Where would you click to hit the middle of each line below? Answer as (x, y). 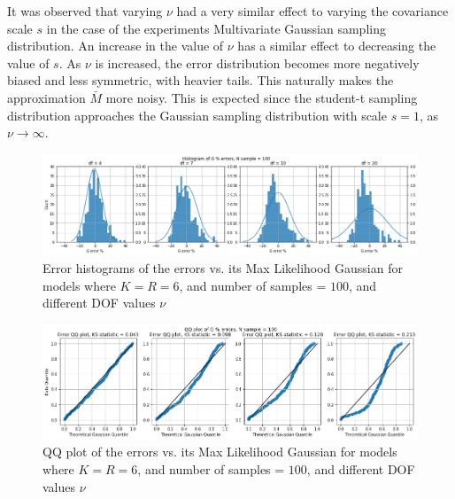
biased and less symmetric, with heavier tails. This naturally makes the (201, 80)
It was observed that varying (85, 11)
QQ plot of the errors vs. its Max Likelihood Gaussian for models (220, 452)
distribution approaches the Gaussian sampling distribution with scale (197, 115)
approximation (46, 97)
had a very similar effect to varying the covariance (312, 11)
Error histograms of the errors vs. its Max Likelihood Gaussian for (223, 268)
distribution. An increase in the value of (116, 46)
